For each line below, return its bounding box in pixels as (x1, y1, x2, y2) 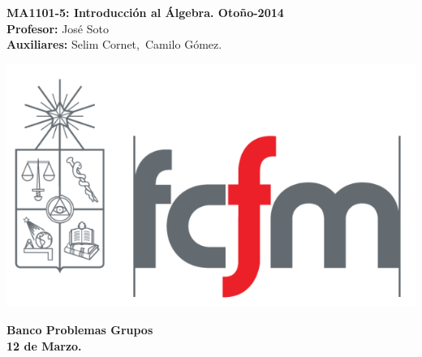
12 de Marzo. (6, 337, 82, 354)
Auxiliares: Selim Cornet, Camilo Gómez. (6, 36, 222, 53)
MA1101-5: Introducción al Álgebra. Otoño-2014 (6, 4, 284, 20)
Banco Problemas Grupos (6, 321, 153, 338)
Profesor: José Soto (6, 19, 109, 37)
